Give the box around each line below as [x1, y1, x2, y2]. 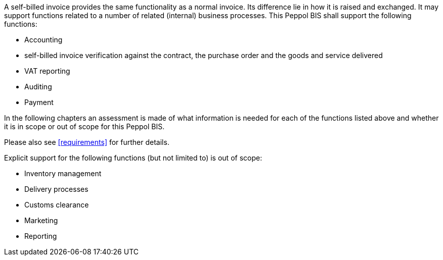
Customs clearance [24, 200, 89, 209]
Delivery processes [24, 185, 88, 193]
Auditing [24, 82, 52, 91]
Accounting [24, 35, 63, 44]
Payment [24, 98, 54, 107]
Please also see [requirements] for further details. [4, 138, 169, 146]
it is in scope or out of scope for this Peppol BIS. [4, 122, 165, 131]
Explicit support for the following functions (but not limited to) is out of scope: [4, 153, 262, 162]
